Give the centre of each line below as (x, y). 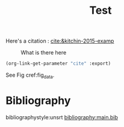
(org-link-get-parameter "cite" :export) (58, 63)
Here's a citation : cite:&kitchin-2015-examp (60, 41)
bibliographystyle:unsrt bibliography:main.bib (62, 117)
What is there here (44, 53)
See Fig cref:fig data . (30, 75)
